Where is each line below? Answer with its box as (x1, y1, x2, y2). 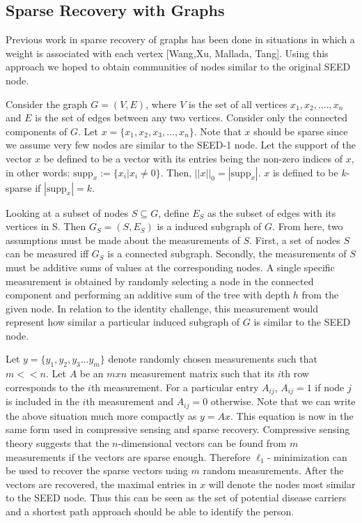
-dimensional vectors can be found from (118, 435, 287, 450)
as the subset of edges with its (207, 205, 336, 220)
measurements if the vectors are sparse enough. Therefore (6, 449, 251, 464)
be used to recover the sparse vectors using (6, 463, 188, 478)
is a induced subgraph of (157, 219, 262, 234)
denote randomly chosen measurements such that (108, 351, 317, 366)
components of (6, 123, 68, 138)
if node (315, 379, 345, 394)
